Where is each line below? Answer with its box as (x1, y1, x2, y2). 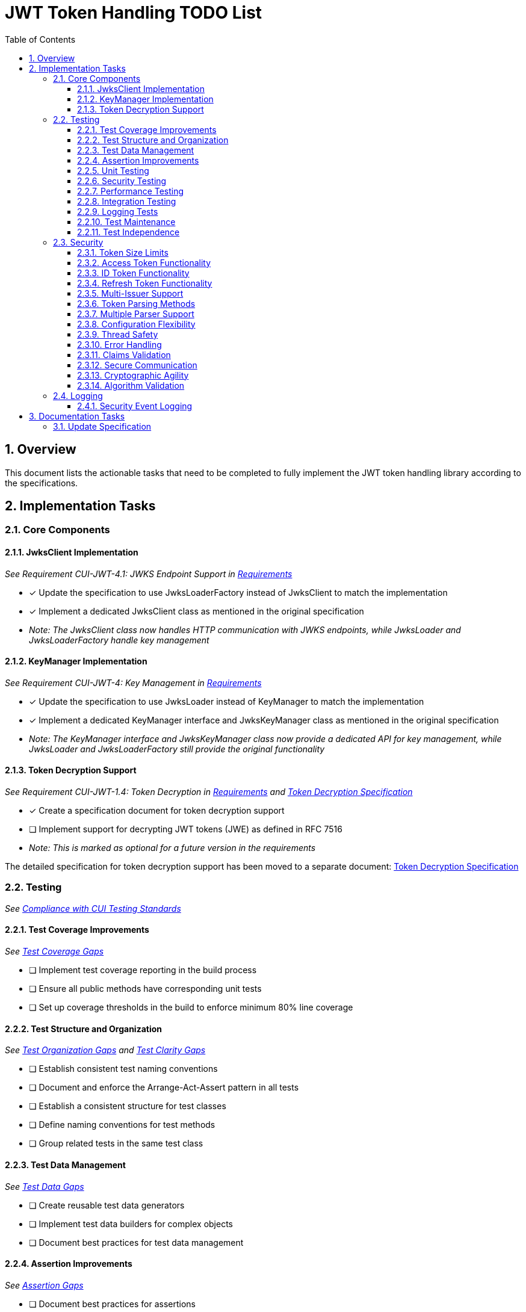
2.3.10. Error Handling (77, 339, 162, 350)
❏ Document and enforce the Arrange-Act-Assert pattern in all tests (29, 1082, 299, 1093)
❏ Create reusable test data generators (29, 1199, 185, 1210)
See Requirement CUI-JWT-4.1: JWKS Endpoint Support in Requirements (5, 568, 292, 579)
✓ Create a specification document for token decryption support (29, 805, 285, 816)
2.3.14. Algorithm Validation (77, 380, 185, 391)
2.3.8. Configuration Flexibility (77, 318, 196, 329)
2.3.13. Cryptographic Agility (77, 370, 189, 380)
